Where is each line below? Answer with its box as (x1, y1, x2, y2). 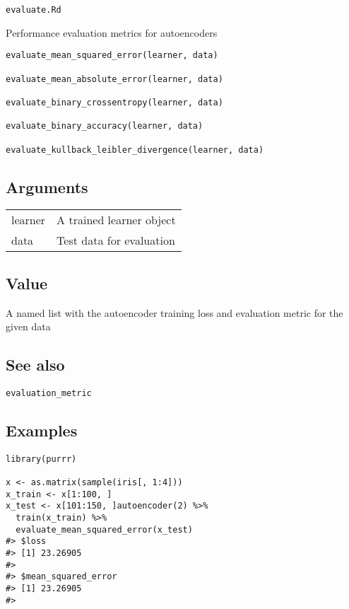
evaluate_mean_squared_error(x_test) (16, 524, 193, 535)
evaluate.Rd (6, 5, 61, 15)
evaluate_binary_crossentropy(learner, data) (6, 97, 223, 108)
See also (6, 354, 65, 376)
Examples (6, 419, 78, 441)
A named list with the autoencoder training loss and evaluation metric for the (6, 305, 343, 320)
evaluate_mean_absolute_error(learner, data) (6, 74, 223, 84)
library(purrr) (6, 453, 77, 464)
